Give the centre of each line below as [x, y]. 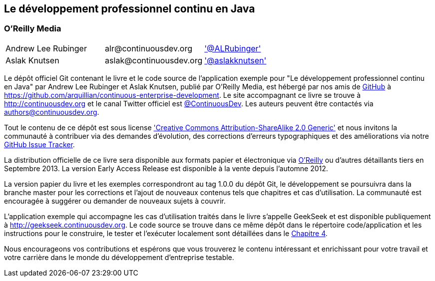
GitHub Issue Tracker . [39, 144]
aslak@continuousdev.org [154, 60]
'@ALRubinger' [233, 48]
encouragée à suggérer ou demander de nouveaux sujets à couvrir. [115, 201]
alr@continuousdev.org [149, 48]
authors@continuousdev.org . [52, 112]
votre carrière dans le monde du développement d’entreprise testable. [119, 257]
